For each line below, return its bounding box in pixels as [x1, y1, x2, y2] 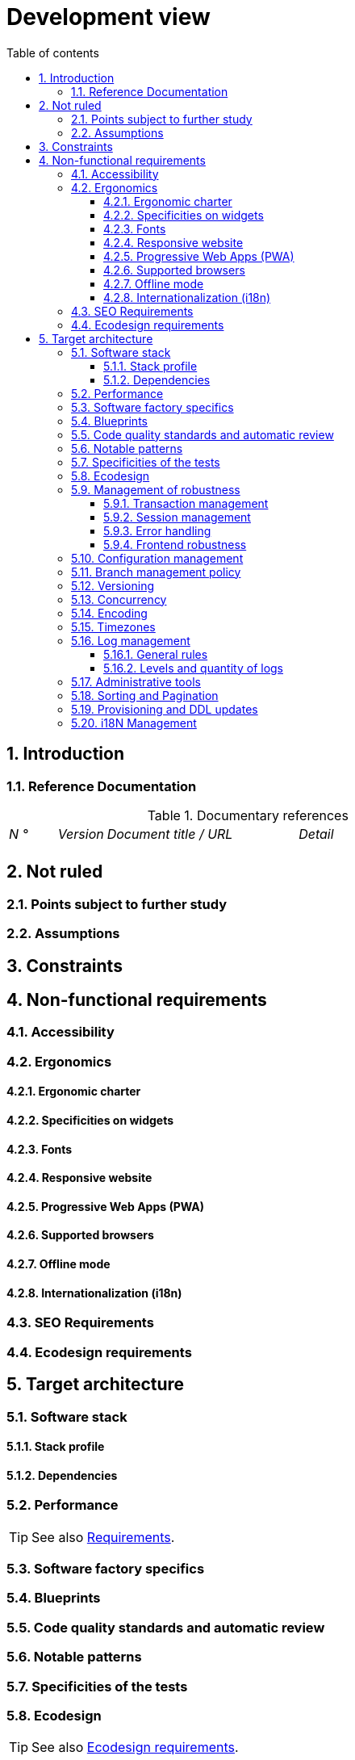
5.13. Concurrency [71, 592, 167, 606]
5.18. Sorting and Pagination [71, 688, 219, 702]
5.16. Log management [71, 633, 190, 647]
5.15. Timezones [71, 619, 156, 634]
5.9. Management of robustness [71, 482, 240, 497]
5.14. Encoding [71, 606, 148, 620]
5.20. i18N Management [71, 715, 197, 730]
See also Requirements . [31, 1528, 175, 1545]
